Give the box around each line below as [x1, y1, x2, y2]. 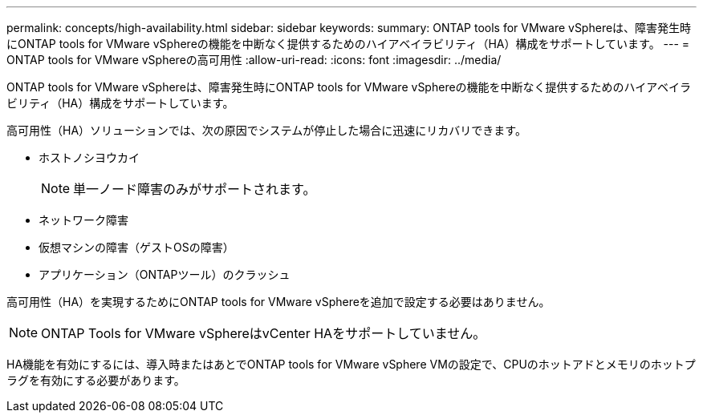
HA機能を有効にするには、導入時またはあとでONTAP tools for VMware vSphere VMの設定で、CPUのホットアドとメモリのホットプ [6, 357, 696, 371]
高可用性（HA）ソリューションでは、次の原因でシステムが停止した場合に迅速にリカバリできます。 [6, 123, 526, 137]
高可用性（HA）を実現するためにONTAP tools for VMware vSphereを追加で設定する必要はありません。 [6, 295, 551, 308]
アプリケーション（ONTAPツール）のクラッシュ [39, 268, 291, 281]
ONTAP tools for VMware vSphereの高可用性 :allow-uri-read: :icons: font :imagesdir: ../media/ [6, 53, 502, 66]
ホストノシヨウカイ [39, 151, 140, 164]
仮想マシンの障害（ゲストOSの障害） [39, 240, 234, 254]
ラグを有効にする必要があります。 [6, 373, 185, 387]
